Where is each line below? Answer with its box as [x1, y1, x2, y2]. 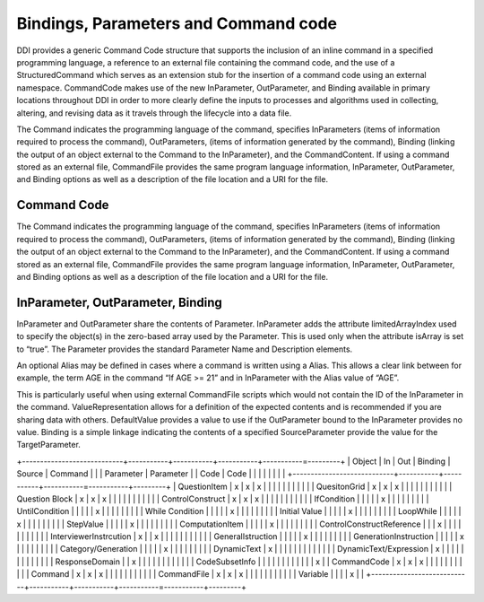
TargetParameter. [16, 440, 81, 450]
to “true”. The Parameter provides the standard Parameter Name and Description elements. [16, 344, 353, 354]
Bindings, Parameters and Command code [16, 13, 338, 33]
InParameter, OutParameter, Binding [16, 294, 223, 310]
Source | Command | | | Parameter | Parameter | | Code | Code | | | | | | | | [16, 468, 286, 479]
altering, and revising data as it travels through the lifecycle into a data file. [16, 108, 292, 118]
